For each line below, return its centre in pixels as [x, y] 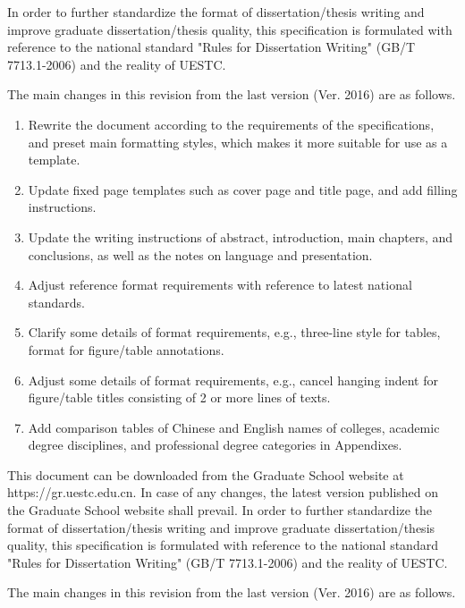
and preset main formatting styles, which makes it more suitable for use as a [238, 142]
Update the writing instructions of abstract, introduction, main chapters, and [241, 236]
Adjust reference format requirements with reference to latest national [220, 285]
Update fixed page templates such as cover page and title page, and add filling [243, 189]
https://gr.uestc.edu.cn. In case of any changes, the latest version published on [223, 492]
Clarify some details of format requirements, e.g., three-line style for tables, [234, 332]
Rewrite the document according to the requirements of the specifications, [231, 124]
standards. [57, 302]
